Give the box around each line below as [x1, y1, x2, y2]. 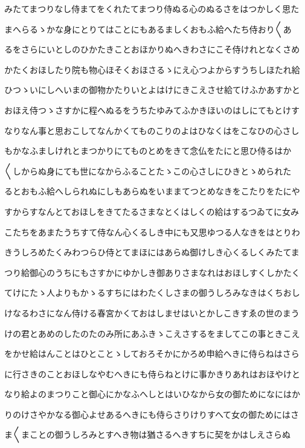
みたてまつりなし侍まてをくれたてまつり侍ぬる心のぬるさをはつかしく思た [4, 2, 300, 14]
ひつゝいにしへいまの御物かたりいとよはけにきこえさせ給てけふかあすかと [4, 83, 300, 96]
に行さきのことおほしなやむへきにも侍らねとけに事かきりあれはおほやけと [4, 367, 300, 380]
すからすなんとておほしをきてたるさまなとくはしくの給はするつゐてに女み [4, 205, 299, 217]
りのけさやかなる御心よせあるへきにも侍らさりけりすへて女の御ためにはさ [4, 408, 300, 420]
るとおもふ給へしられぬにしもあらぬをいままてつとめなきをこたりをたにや [4, 185, 300, 197]
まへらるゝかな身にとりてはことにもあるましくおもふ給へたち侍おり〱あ [4, 22, 292, 35]
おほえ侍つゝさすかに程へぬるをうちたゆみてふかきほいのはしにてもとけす [4, 103, 300, 116]
